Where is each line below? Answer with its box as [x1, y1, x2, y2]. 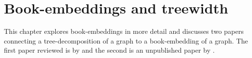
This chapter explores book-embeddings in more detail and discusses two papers [4, 26, 244, 36]
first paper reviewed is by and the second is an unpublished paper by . [4, 45, 215, 55]
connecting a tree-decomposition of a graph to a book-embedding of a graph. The [4, 35, 248, 45]
